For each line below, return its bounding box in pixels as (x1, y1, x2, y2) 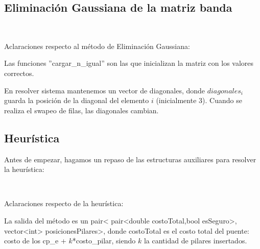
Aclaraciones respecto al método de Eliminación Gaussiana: (4, 40, 190, 51)
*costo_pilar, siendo (72, 235, 136, 246)
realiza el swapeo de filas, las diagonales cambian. (4, 105, 159, 115)
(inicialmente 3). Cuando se (156, 95, 242, 106)
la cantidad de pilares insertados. (144, 235, 247, 246)
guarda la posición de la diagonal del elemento (4, 95, 149, 106)
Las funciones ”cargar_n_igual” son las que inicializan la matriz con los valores (4, 58, 254, 68)
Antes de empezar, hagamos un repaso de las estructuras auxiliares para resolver (4, 154, 256, 164)
